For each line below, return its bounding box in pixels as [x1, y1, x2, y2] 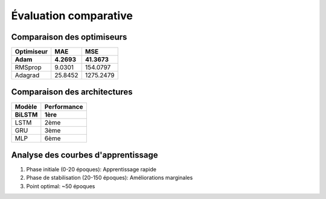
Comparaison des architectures [11, 87, 133, 97]
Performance [44, 102, 83, 111]
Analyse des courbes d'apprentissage [11, 150, 158, 160]
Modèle [14, 102, 37, 111]
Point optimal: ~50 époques [26, 182, 95, 189]
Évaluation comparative [11, 9, 133, 22]
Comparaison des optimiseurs [11, 32, 127, 42]
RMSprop [14, 63, 42, 72]
